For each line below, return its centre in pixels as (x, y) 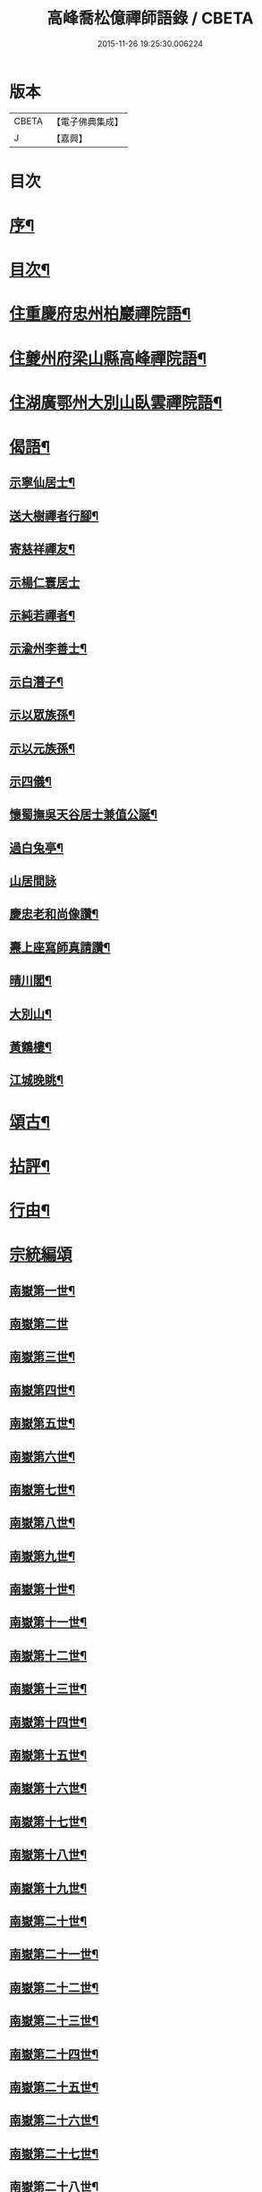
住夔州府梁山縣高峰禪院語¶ (108, 358)
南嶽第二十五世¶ (54, 2087)
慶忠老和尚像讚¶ (54, 914)
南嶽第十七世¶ (48, 1821)
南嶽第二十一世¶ (54, 1955)
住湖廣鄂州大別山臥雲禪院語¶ (116, 402)
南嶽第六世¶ (42, 1456)
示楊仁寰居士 (45, 582)
